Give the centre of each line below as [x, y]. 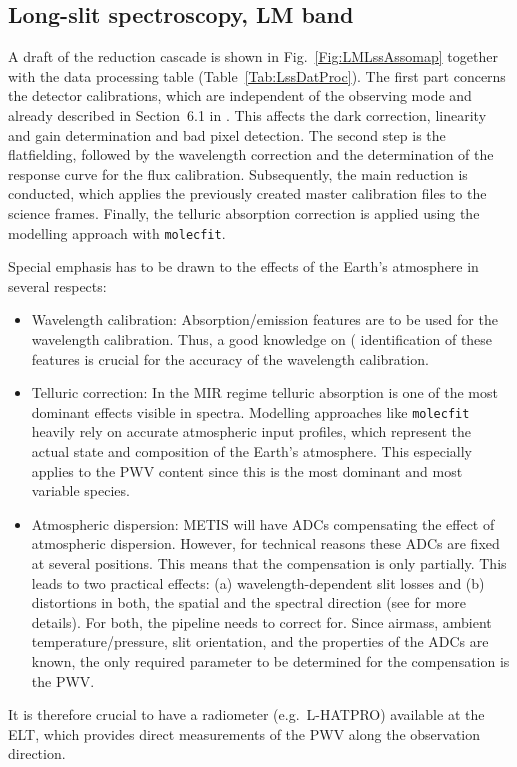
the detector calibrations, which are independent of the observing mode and [240, 95]
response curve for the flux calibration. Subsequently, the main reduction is [238, 173]
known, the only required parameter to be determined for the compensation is [270, 660]
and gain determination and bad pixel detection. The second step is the [227, 134]
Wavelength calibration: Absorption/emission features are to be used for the [264, 319]
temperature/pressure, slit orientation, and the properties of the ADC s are [260, 641]
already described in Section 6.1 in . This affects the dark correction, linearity [247, 114]
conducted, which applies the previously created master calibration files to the [247, 193]
